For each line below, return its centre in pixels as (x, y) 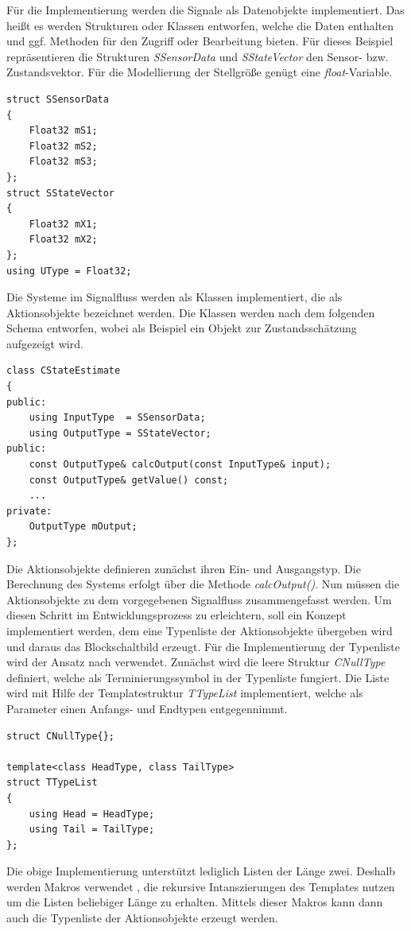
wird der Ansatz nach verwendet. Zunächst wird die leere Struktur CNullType (196, 662)
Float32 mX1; (63, 224)
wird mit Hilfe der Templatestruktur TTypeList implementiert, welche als (185, 693)
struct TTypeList (52, 783)
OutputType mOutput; (83, 527)
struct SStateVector (61, 193)
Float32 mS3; (63, 162)
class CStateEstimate (64, 371)
